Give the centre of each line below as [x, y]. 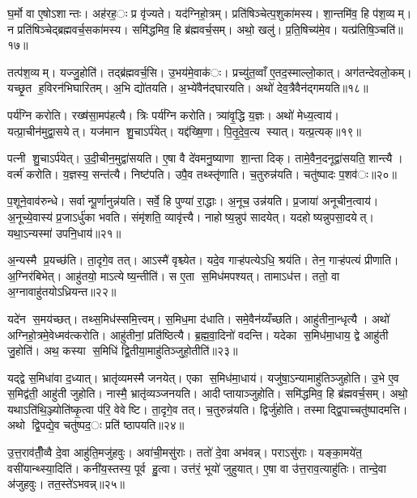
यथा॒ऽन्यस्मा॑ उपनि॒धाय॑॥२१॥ [64, 232]
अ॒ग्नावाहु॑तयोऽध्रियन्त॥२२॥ [62, 291]
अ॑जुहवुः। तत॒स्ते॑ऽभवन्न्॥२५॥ [66, 484]
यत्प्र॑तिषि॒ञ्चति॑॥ [372, 29]
